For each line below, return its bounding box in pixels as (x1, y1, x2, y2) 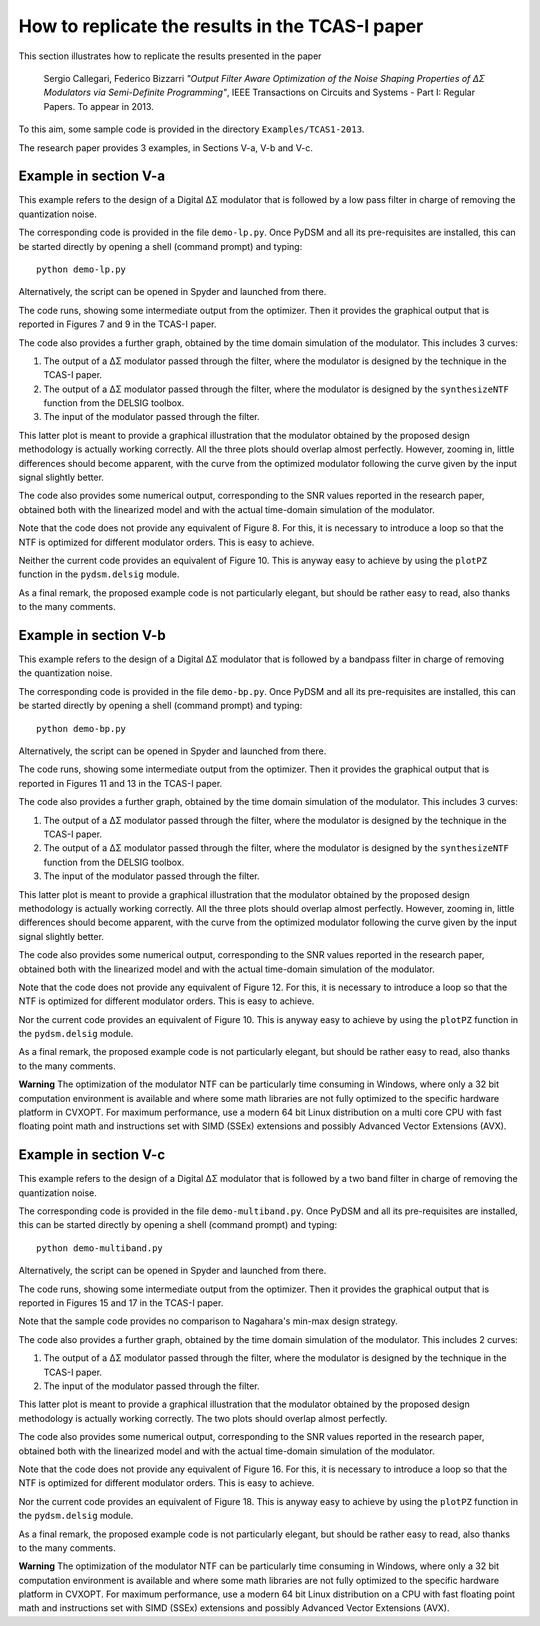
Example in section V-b (18, 626, 166, 644)
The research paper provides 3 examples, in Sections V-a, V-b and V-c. (18, 141, 314, 154)
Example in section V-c (18, 1146, 165, 1164)
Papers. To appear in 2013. (43, 100, 154, 112)
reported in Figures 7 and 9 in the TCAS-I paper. (18, 318, 217, 330)
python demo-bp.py (36, 723, 127, 734)
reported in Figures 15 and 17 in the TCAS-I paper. (18, 1297, 224, 1309)
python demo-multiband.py (36, 1242, 164, 1254)
